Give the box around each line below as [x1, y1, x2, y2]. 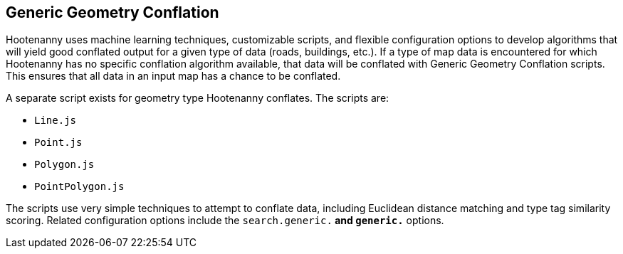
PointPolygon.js [34, 181, 125, 193]
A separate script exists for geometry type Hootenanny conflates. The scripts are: [6, 92, 389, 105]
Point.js [34, 137, 83, 149]
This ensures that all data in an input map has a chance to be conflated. [6, 70, 341, 83]
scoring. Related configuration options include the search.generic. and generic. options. [6, 214, 444, 227]
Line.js [34, 115, 77, 127]
